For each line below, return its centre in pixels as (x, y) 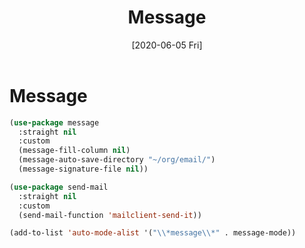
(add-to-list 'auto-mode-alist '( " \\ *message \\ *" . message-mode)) (153, 233)
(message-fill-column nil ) (74, 151)
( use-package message (54, 122)
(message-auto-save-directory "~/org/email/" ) (117, 160)
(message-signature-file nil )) (83, 169)
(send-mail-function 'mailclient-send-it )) (110, 215)
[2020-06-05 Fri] (167, 45)
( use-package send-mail (59, 187)
